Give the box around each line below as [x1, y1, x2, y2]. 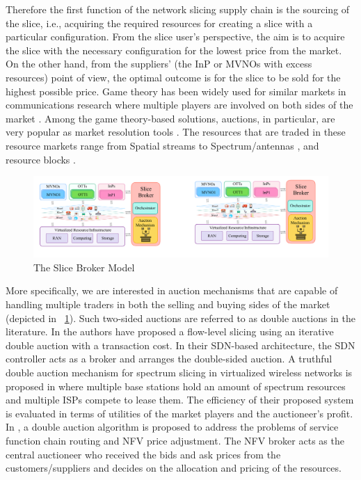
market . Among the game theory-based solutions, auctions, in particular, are [6, 111, 335, 125]
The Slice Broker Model [33, 259, 135, 274]
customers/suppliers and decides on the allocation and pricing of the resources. [6, 461, 342, 475]
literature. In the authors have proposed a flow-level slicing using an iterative [6, 324, 334, 339]
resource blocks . [6, 152, 76, 166]
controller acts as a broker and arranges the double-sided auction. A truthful [6, 351, 332, 366]
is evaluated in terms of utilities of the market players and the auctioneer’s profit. [6, 406, 353, 420]
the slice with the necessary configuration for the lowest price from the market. [6, 42, 342, 57]
